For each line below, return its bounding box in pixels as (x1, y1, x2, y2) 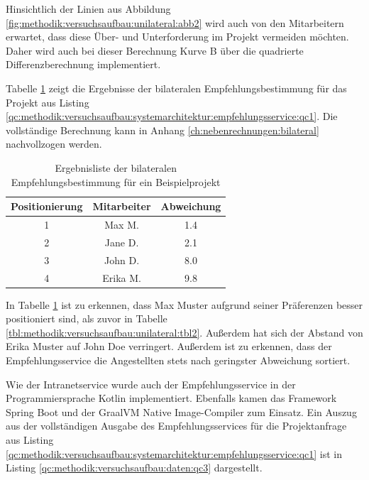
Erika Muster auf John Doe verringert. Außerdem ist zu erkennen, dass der (6, 339, 332, 354)
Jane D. (104, 234, 139, 249)
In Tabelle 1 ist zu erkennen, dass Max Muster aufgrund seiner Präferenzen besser (6, 297, 363, 312)
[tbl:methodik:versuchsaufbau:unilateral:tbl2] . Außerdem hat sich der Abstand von (6, 324, 363, 339)
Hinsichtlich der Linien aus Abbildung (6, 1, 171, 16)
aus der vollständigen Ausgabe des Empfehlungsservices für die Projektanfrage (6, 418, 347, 433)
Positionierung (11, 199, 83, 214)
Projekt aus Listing (6, 94, 89, 109)
